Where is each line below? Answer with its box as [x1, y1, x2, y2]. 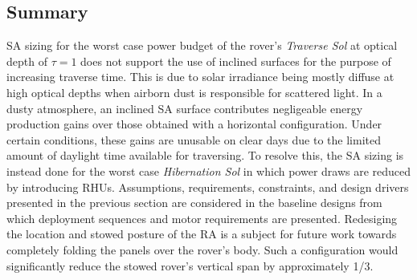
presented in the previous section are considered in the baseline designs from [6, 194, 382, 211]
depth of [6, 52, 47, 69]
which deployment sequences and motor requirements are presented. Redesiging [6, 209, 398, 226]
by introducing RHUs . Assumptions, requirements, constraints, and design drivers [6, 178, 409, 195]
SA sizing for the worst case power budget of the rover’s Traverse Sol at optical [6, 37, 398, 54]
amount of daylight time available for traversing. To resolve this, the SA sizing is [6, 147, 404, 164]
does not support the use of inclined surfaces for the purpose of [80, 52, 391, 69]
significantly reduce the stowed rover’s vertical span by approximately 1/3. [6, 257, 374, 274]
